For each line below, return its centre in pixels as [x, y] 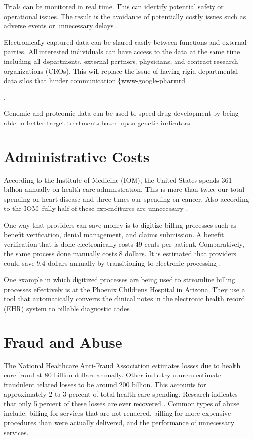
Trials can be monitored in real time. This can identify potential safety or [114, 6]
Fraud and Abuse [63, 342]
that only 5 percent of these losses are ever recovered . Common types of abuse [122, 403]
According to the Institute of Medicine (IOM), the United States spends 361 [118, 179]
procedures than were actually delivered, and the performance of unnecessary [119, 423]
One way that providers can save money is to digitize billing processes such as [120, 225]
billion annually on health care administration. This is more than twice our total [124, 189]
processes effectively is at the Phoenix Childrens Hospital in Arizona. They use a [125, 289]
